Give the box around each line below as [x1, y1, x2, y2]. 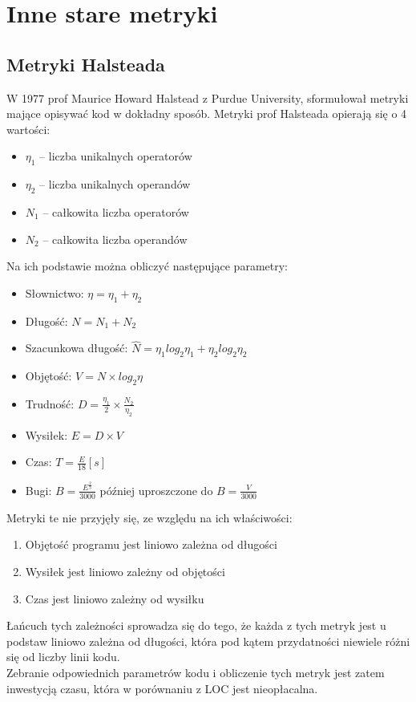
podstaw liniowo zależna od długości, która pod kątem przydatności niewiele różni [6, 632, 410, 649]
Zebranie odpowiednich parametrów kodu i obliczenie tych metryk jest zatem [6, 663, 385, 680]
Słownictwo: [25, 284, 84, 301]
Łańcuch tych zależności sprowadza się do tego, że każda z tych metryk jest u [6, 617, 386, 634]
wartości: [6, 120, 50, 137]
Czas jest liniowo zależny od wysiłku [25, 590, 204, 607]
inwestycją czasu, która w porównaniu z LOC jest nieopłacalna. [6, 680, 318, 696]
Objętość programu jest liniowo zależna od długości [25, 536, 277, 553]
